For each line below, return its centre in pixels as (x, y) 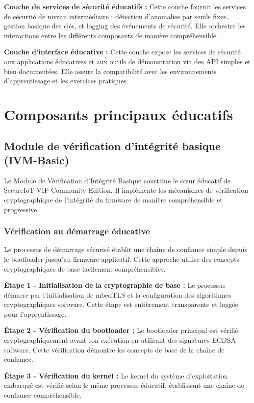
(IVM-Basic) (37, 160)
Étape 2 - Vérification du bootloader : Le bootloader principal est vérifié (121, 330)
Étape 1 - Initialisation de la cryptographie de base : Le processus (115, 285)
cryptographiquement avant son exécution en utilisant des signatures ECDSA (120, 340)
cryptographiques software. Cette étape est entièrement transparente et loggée (121, 304)
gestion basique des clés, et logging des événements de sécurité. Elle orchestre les (125, 26)
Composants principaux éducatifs (119, 114)
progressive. (22, 209)
